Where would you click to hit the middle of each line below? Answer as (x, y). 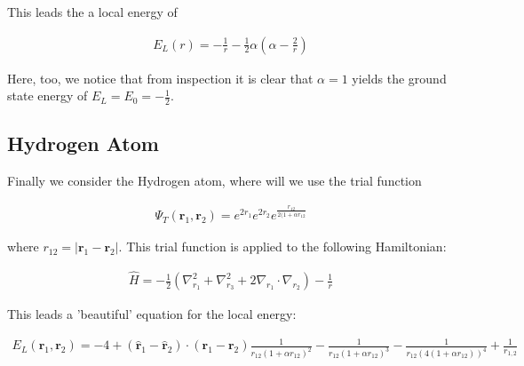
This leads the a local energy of (92, 12)
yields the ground (399, 78)
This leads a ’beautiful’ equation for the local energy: (152, 314)
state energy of (48, 95)
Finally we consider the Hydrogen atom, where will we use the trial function (214, 181)
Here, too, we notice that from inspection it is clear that (160, 78)
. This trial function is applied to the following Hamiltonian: (282, 247)
